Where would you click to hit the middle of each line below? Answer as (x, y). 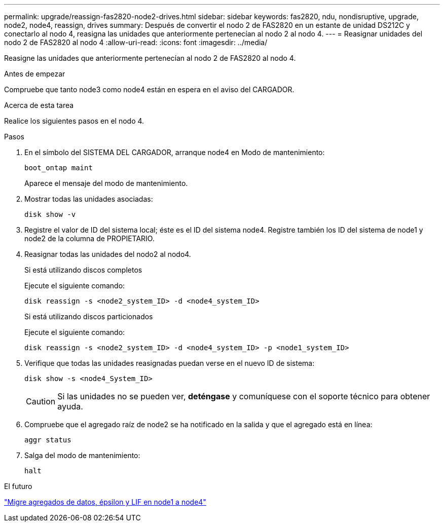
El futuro (18, 486)
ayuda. (70, 406)
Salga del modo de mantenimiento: (82, 455)
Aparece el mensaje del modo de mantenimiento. (106, 183)
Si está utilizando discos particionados (89, 316)
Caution (41, 401)
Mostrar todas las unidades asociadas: (89, 199)
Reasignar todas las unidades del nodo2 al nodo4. (108, 254)
